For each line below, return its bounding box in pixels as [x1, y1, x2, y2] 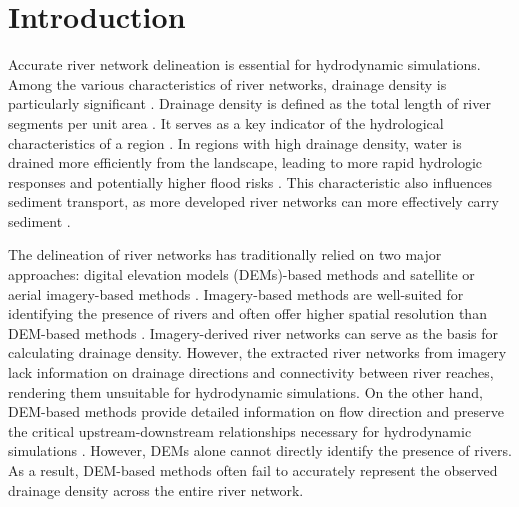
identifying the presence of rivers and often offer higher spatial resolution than [8, 303, 487, 324]
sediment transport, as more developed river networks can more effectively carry [8, 191, 499, 212]
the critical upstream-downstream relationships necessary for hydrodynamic [8, 420, 472, 441]
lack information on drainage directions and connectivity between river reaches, [8, 362, 494, 383]
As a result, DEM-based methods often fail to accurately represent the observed [8, 460, 498, 480]
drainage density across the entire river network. [8, 479, 304, 500]
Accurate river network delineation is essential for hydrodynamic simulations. [8, 54, 481, 75]
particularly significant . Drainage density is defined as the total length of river [8, 93, 491, 114]
